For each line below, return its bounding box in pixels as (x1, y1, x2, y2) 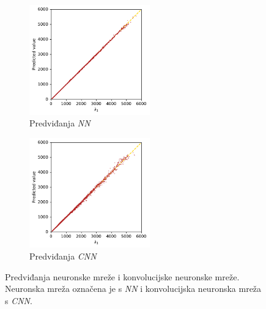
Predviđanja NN (29, 117, 91, 129)
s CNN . (5, 294, 32, 307)
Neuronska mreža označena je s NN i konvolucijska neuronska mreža (5, 282, 262, 295)
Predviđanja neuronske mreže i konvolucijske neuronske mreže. (5, 270, 240, 283)
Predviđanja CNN (29, 250, 97, 263)
